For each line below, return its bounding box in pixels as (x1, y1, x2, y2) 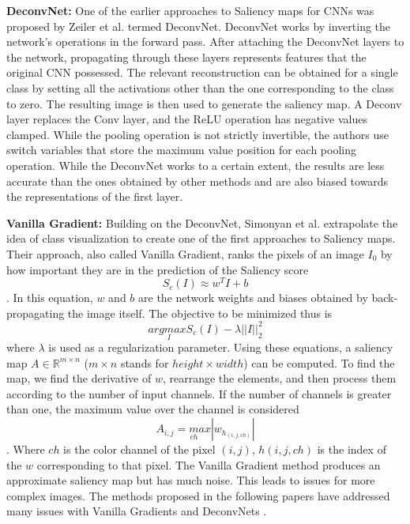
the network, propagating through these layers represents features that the (6, 48, 367, 65)
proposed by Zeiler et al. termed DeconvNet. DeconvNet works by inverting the (6, 17, 391, 34)
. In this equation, (6, 289, 93, 306)
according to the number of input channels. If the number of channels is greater (6, 385, 392, 401)
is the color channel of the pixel (63, 441, 216, 458)
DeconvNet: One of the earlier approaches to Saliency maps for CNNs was (6, 2, 374, 18)
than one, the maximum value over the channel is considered (6, 401, 299, 417)
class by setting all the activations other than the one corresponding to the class (6, 79, 394, 96)
